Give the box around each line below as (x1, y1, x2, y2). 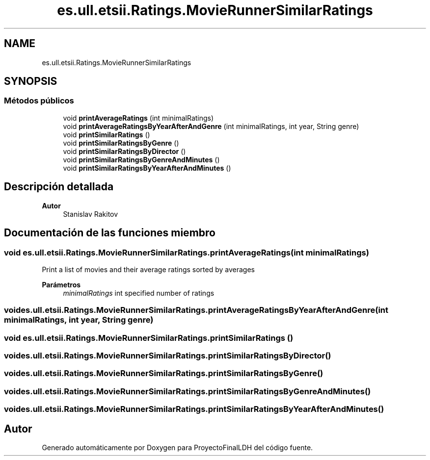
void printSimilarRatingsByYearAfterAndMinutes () (63, 163, 231, 172)
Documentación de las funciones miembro (4, 227, 215, 239)
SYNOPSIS (4, 75, 57, 88)
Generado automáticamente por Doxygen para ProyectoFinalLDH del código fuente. (42, 443, 313, 452)
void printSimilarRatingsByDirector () (63, 147, 186, 155)
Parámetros (42, 280, 81, 289)
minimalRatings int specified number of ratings (63, 288, 215, 297)
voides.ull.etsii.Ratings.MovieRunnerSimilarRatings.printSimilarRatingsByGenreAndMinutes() (4, 386, 371, 396)
